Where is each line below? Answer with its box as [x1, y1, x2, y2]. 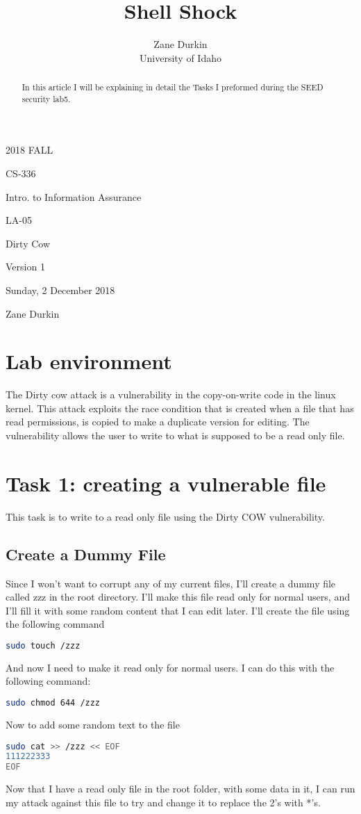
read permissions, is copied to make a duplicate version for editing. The [6, 414, 310, 429]
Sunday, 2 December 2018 [6, 282, 115, 297]
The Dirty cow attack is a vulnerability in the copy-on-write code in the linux [6, 387, 336, 402]
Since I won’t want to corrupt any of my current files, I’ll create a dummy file [6, 576, 336, 590]
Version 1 [6, 259, 45, 274]
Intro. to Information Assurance [6, 189, 142, 204]
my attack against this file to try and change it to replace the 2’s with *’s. [6, 795, 321, 809]
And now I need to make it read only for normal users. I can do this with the [6, 660, 335, 674]
